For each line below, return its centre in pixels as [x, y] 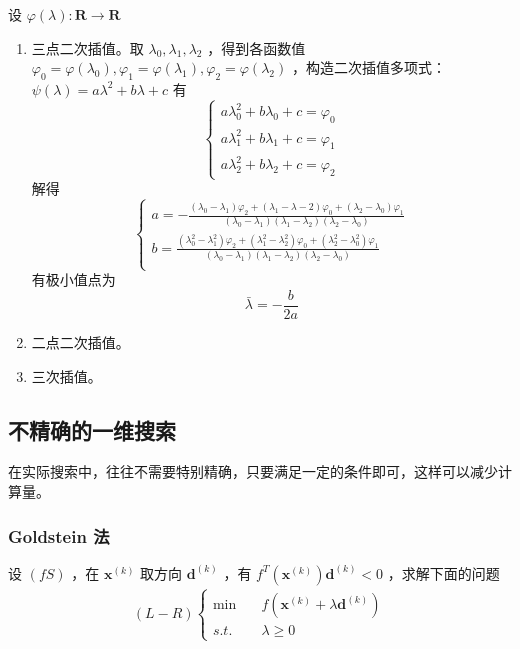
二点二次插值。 [80, 342]
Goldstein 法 [59, 535]
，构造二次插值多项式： [368, 67]
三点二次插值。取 [87, 47]
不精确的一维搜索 [92, 429]
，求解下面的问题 [443, 572]
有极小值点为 [73, 279]
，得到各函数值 [256, 47]
